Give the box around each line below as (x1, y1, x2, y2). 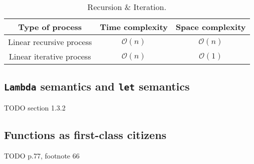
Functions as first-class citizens (4, 126, 167, 142)
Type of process (18, 21, 82, 32)
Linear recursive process (8, 36, 92, 47)
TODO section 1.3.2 (4, 102, 66, 112)
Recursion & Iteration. (87, 1, 166, 12)
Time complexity (100, 21, 168, 32)
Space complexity (175, 21, 246, 32)
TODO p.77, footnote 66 (4, 150, 80, 160)
